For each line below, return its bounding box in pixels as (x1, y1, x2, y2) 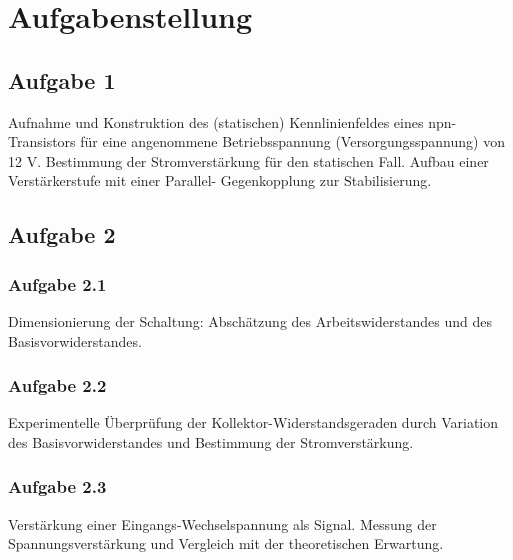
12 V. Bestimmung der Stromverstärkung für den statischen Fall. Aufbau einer (8, 150, 489, 171)
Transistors (8, 131, 76, 152)
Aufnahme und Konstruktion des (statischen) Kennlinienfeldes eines (8, 111, 424, 132)
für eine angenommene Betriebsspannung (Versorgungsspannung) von (80, 131, 505, 152)
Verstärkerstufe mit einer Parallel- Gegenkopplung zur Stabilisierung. (8, 170, 432, 191)
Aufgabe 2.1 (8, 271, 107, 296)
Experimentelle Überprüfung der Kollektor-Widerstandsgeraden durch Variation (8, 412, 499, 433)
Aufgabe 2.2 (8, 373, 107, 398)
